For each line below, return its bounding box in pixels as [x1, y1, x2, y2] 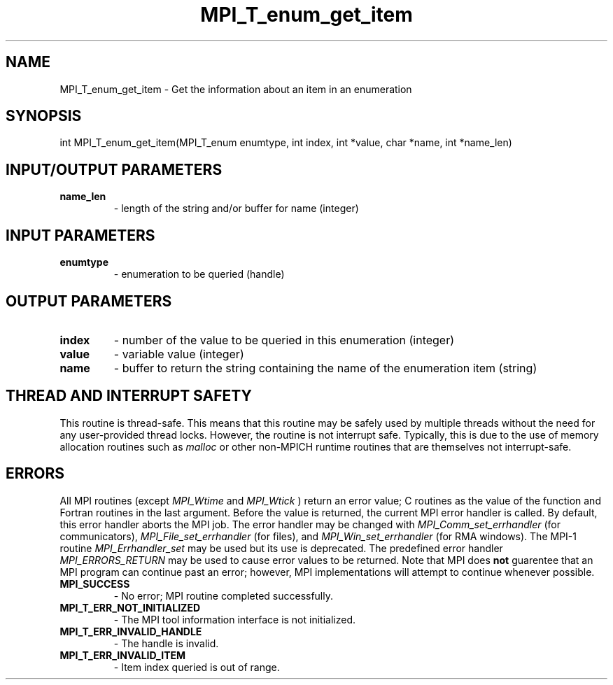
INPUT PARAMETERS [6, 226, 155, 244]
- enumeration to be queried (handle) [113, 268, 285, 281]
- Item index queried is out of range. [113, 661, 280, 673]
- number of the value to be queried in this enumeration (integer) [113, 332, 455, 347]
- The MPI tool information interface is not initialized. [113, 613, 355, 626]
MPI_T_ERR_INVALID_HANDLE [59, 625, 202, 637]
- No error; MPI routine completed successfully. [113, 589, 334, 602]
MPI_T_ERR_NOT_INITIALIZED [59, 601, 200, 614]
